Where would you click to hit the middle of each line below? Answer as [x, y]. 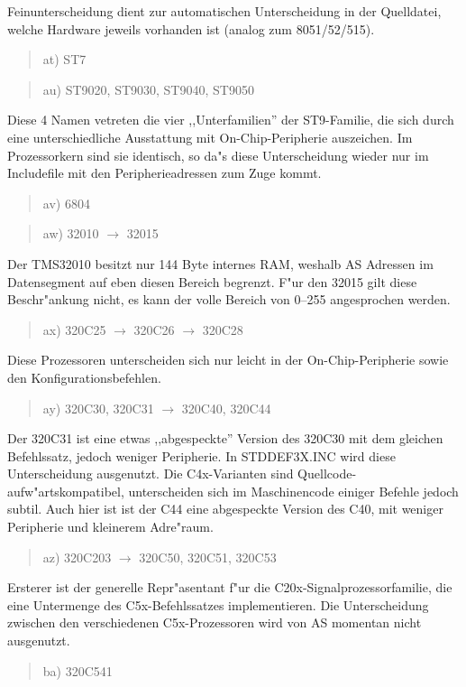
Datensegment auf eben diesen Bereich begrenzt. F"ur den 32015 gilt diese [212, 281]
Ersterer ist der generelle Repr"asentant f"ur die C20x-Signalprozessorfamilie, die [230, 587]
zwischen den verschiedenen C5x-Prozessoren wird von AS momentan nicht [215, 622]
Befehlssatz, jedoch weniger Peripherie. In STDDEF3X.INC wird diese [201, 455]
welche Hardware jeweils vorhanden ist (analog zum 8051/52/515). [191, 28]
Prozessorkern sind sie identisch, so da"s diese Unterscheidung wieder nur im [218, 155]
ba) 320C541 [78, 670]
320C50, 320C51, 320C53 [208, 557]
